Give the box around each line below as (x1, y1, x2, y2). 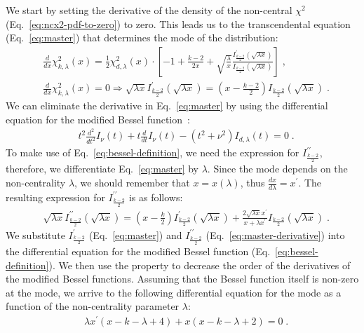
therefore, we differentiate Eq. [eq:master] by (6, 161, 198, 176)
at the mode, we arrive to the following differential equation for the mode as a (6, 285, 342, 299)
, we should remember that (74, 175, 190, 189)
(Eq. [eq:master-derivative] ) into (205, 227, 345, 242)
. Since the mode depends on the (207, 161, 348, 176)
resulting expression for (6, 189, 105, 204)
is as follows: (128, 189, 183, 204)
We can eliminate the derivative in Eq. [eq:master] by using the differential (6, 98, 328, 113)
